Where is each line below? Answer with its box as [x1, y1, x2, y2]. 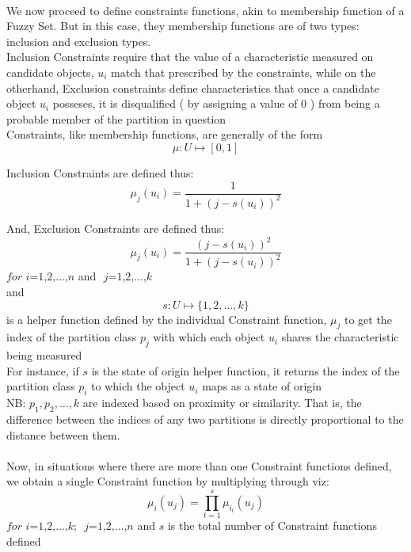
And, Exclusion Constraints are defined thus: [6, 219, 225, 236]
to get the [344, 310, 392, 327]
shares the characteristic [281, 329, 399, 345]
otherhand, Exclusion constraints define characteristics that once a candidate [6, 79, 379, 96]
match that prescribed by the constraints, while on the [111, 63, 376, 80]
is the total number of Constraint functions [167, 517, 377, 534]
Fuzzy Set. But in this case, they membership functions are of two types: [6, 17, 360, 34]
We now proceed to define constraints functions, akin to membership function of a [6, 2, 405, 18]
